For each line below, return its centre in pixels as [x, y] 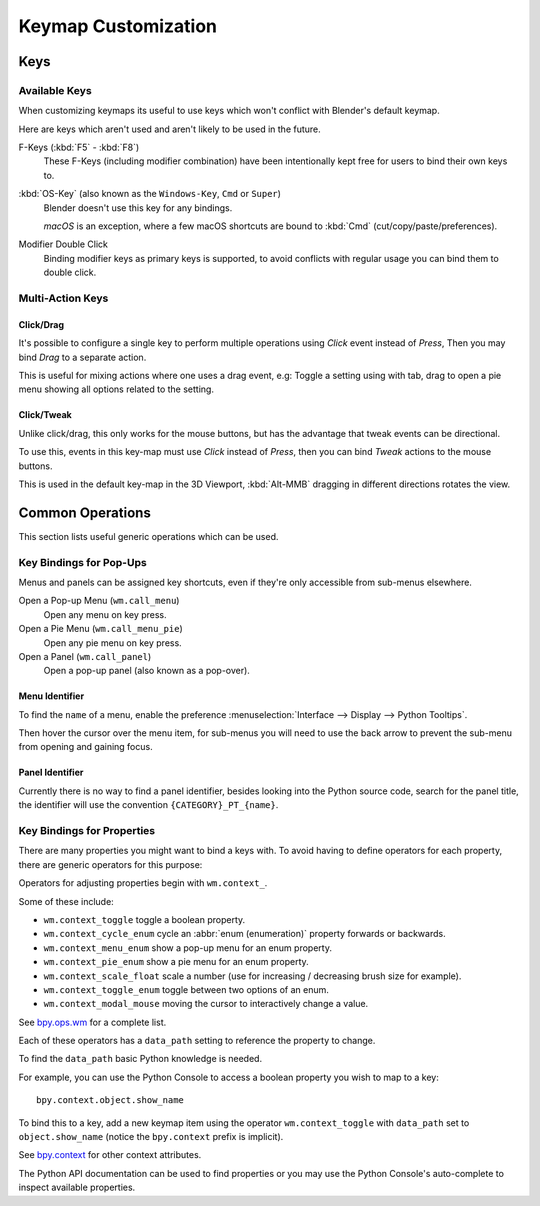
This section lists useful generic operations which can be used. [148, 536]
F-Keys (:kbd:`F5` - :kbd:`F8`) [79, 147]
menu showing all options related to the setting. [116, 389]
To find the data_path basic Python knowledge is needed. [140, 1059]
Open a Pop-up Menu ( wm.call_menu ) [99, 601]
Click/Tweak [45, 415]
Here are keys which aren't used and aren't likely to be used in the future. [170, 129]
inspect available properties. [77, 1187]
